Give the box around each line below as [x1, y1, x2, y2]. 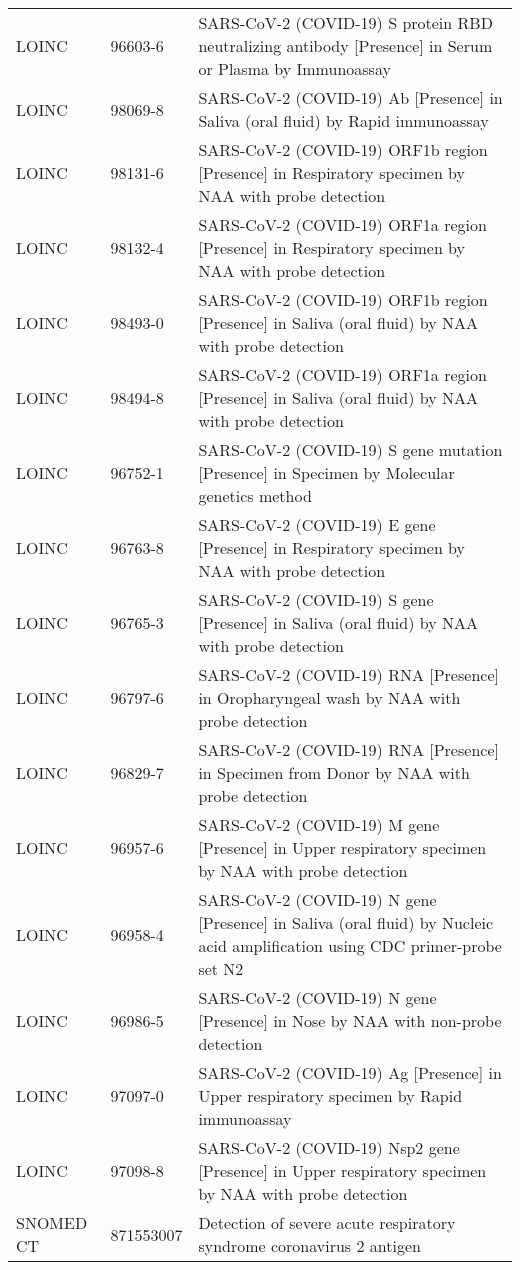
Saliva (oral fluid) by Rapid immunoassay [198, 109, 489, 132]
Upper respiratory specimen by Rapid [198, 1084, 463, 1107]
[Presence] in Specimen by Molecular [198, 461, 455, 484]
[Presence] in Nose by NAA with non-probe [198, 1009, 502, 1032]
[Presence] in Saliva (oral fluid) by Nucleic [198, 911, 494, 934]
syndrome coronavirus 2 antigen [198, 1234, 421, 1257]
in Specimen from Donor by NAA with [198, 761, 470, 784]
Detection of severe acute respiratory [198, 1211, 456, 1234]
